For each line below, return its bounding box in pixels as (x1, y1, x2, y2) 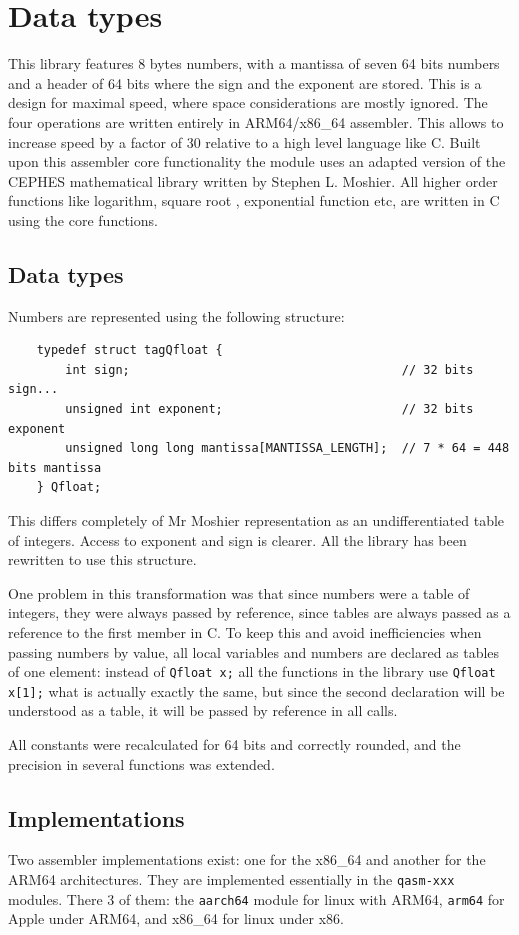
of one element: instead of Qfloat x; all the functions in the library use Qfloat (8, 661, 496, 682)
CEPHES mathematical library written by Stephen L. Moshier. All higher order (8, 170, 498, 191)
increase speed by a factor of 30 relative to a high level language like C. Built (8, 131, 481, 152)
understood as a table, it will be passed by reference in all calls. (8, 700, 398, 721)
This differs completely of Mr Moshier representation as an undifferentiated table (8, 510, 505, 531)
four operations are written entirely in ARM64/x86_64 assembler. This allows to (8, 111, 504, 132)
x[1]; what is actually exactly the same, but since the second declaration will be (8, 680, 505, 701)
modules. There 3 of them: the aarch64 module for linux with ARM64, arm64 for (8, 888, 505, 909)
